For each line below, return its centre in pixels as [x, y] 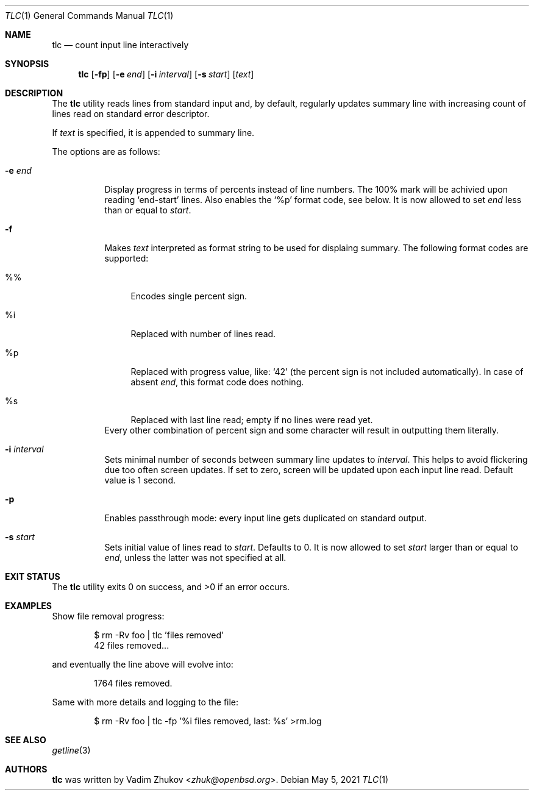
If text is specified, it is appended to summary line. [153, 133]
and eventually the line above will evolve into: [143, 664]
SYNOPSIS [27, 64]
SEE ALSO [26, 740]
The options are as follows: [106, 152]
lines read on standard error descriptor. [131, 114]
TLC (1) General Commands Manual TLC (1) [89, 16]
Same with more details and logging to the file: [145, 702]
